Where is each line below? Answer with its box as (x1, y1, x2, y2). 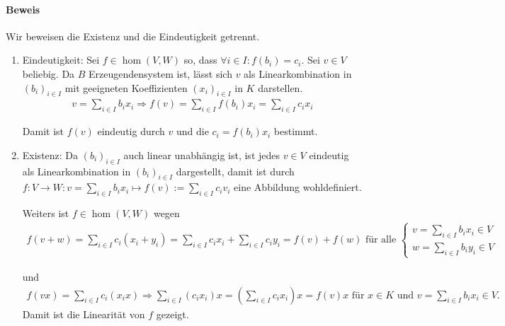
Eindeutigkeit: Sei (22, 52, 100, 67)
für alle (365, 235, 397, 245)
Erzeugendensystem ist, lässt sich (89, 66, 232, 81)
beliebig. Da (22, 66, 75, 81)
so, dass (183, 52, 217, 67)
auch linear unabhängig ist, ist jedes (123, 147, 280, 162)
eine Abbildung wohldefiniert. (234, 180, 362, 194)
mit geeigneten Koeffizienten (64, 80, 188, 95)
